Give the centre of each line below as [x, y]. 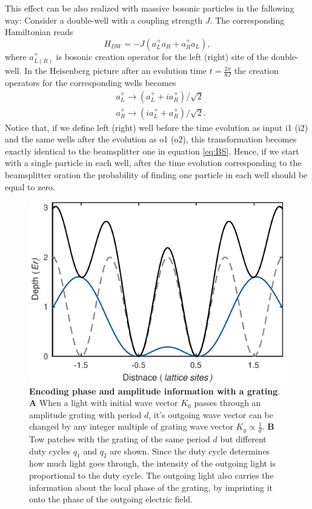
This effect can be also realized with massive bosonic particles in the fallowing [150, 8]
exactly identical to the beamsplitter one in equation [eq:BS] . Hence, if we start [152, 151]
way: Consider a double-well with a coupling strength [104, 20]
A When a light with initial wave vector [104, 403]
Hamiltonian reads [39, 32]
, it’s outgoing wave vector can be [211, 414]
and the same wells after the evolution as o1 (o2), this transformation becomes [151, 139]
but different [243, 438]
